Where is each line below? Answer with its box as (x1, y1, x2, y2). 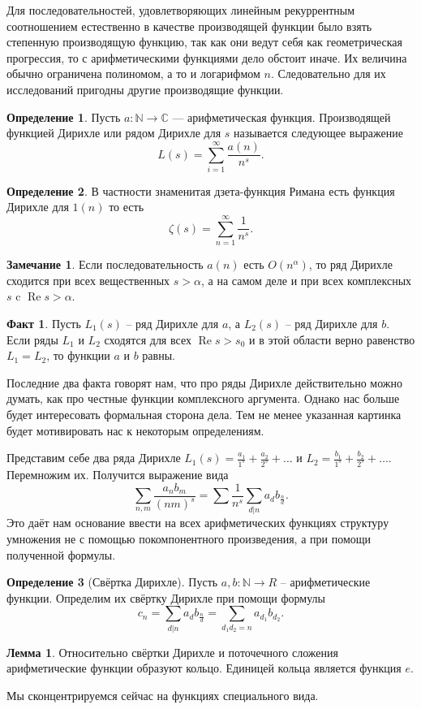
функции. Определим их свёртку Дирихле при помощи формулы (6, 589, 325, 606)
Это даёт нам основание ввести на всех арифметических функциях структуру (6, 514, 389, 531)
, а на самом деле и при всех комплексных (200, 271, 412, 288)
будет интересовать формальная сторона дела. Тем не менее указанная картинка (6, 405, 402, 422)
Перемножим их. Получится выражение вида (6, 466, 229, 482)
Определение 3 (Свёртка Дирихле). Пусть (6, 573, 218, 590)
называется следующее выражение (234, 124, 403, 141)
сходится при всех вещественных (6, 271, 170, 288)
